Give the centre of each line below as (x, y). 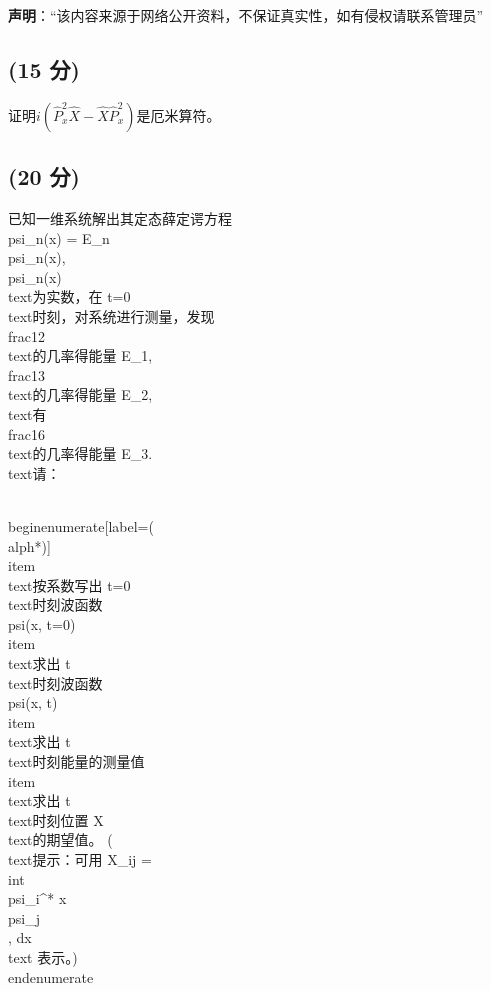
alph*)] (29, 545)
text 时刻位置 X (56, 819)
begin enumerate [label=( (81, 525)
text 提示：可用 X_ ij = (80, 859)
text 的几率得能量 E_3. (80, 453)
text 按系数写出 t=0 (69, 584)
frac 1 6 (26, 433)
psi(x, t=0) (42, 623)
